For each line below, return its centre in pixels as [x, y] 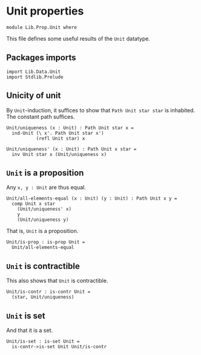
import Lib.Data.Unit [34, 72]
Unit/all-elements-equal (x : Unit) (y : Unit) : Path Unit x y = [92, 198]
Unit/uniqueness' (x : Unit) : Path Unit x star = [71, 149]
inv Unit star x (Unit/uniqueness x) [59, 154]
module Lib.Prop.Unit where [42, 27]
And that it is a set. [30, 330]
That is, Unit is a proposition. [42, 231]
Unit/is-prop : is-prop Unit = [46, 242]
